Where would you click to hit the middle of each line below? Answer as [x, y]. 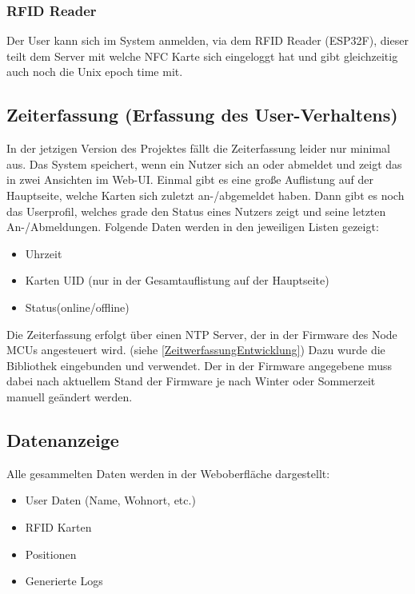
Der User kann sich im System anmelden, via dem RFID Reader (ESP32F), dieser [207, 40]
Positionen [51, 554]
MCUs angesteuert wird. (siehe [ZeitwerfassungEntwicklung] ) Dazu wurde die [196, 350]
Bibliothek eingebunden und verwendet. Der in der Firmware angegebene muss [199, 365]
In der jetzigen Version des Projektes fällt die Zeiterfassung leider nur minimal [198, 148]
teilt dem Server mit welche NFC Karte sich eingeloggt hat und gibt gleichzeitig [202, 56]
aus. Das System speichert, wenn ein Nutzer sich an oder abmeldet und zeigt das [204, 163]
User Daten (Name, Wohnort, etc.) [110, 500]
